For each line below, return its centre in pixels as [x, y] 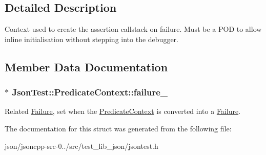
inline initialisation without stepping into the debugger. [91, 39]
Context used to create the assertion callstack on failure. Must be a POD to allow [133, 29]
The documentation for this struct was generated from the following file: [118, 128]
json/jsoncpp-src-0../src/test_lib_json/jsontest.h [81, 146]
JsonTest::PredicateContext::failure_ [90, 92]
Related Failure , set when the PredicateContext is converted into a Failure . [123, 111]
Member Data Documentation [86, 66]
